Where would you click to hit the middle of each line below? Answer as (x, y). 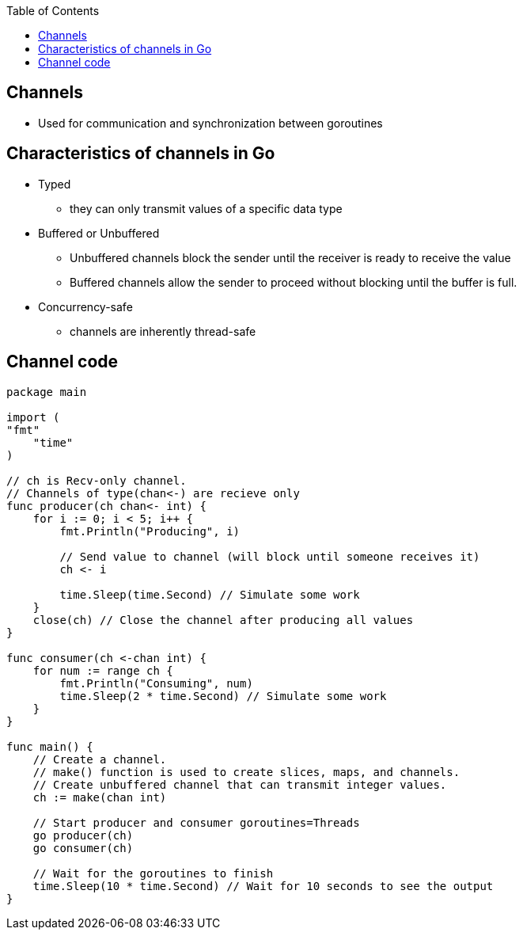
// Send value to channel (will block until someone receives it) (270, 556)
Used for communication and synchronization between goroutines (210, 123)
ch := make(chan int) (100, 797)
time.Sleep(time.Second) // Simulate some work (210, 594)
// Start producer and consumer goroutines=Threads (196, 822)
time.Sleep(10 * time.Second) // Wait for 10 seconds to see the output (263, 886)
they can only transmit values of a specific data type (206, 208)
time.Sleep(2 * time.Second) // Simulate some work (223, 696)
